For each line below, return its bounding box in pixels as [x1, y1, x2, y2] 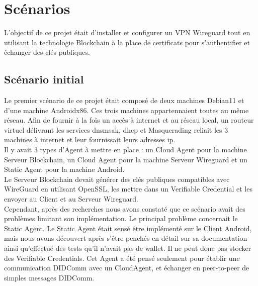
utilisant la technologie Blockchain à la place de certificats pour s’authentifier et [4, 37, 250, 47]
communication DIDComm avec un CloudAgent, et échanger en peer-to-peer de [4, 262, 249, 273]
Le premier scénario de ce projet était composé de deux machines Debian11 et [4, 95, 244, 106]
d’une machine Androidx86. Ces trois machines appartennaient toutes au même [4, 105, 249, 115]
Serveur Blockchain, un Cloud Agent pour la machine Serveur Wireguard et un [4, 154, 247, 164]
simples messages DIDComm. [4, 272, 95, 282]
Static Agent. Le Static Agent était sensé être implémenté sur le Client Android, [4, 223, 252, 233]
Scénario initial [4, 71, 84, 87]
